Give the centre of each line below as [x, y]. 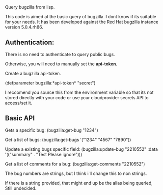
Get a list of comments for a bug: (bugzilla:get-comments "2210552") [75, 164]
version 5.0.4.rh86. [24, 27]
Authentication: [30, 42]
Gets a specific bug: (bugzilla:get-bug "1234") [52, 130]
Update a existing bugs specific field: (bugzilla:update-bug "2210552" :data [81, 149]
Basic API [20, 118]
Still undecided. [21, 188]
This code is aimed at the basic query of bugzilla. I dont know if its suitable [81, 16]
